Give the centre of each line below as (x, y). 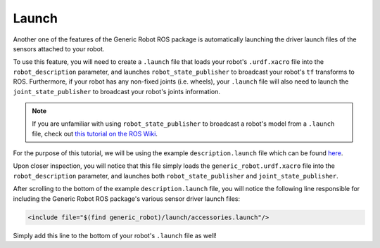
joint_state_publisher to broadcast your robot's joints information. (117, 91)
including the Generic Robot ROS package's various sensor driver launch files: (127, 198)
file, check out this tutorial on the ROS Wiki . (95, 133)
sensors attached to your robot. (59, 48)
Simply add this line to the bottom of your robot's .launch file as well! (115, 235)
